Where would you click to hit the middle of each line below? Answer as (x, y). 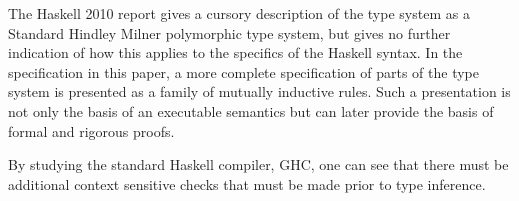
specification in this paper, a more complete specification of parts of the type (243, 71)
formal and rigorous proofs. (91, 130)
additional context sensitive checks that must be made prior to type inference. (247, 183)
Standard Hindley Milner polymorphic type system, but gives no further (229, 32)
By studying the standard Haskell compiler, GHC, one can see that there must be (258, 164)
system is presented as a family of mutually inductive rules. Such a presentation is (259, 91)
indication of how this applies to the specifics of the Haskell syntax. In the (235, 52)
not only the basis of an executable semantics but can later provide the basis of (251, 110)
